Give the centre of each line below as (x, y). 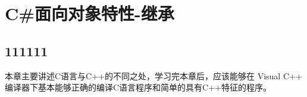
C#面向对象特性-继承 (90, 13)
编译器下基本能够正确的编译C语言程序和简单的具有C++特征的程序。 (138, 87)
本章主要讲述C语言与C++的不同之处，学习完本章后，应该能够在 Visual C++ (153, 75)
